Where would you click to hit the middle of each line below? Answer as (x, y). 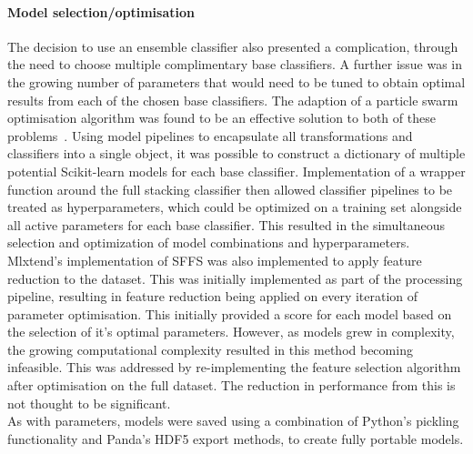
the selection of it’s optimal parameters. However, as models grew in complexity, (231, 332)
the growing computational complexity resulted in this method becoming (210, 349)
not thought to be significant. (89, 403)
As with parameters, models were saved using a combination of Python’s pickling (233, 421)
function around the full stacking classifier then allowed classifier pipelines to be (230, 189)
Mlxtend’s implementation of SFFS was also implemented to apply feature (215, 260)
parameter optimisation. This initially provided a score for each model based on (230, 313)
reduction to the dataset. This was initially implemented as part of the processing (235, 278)
